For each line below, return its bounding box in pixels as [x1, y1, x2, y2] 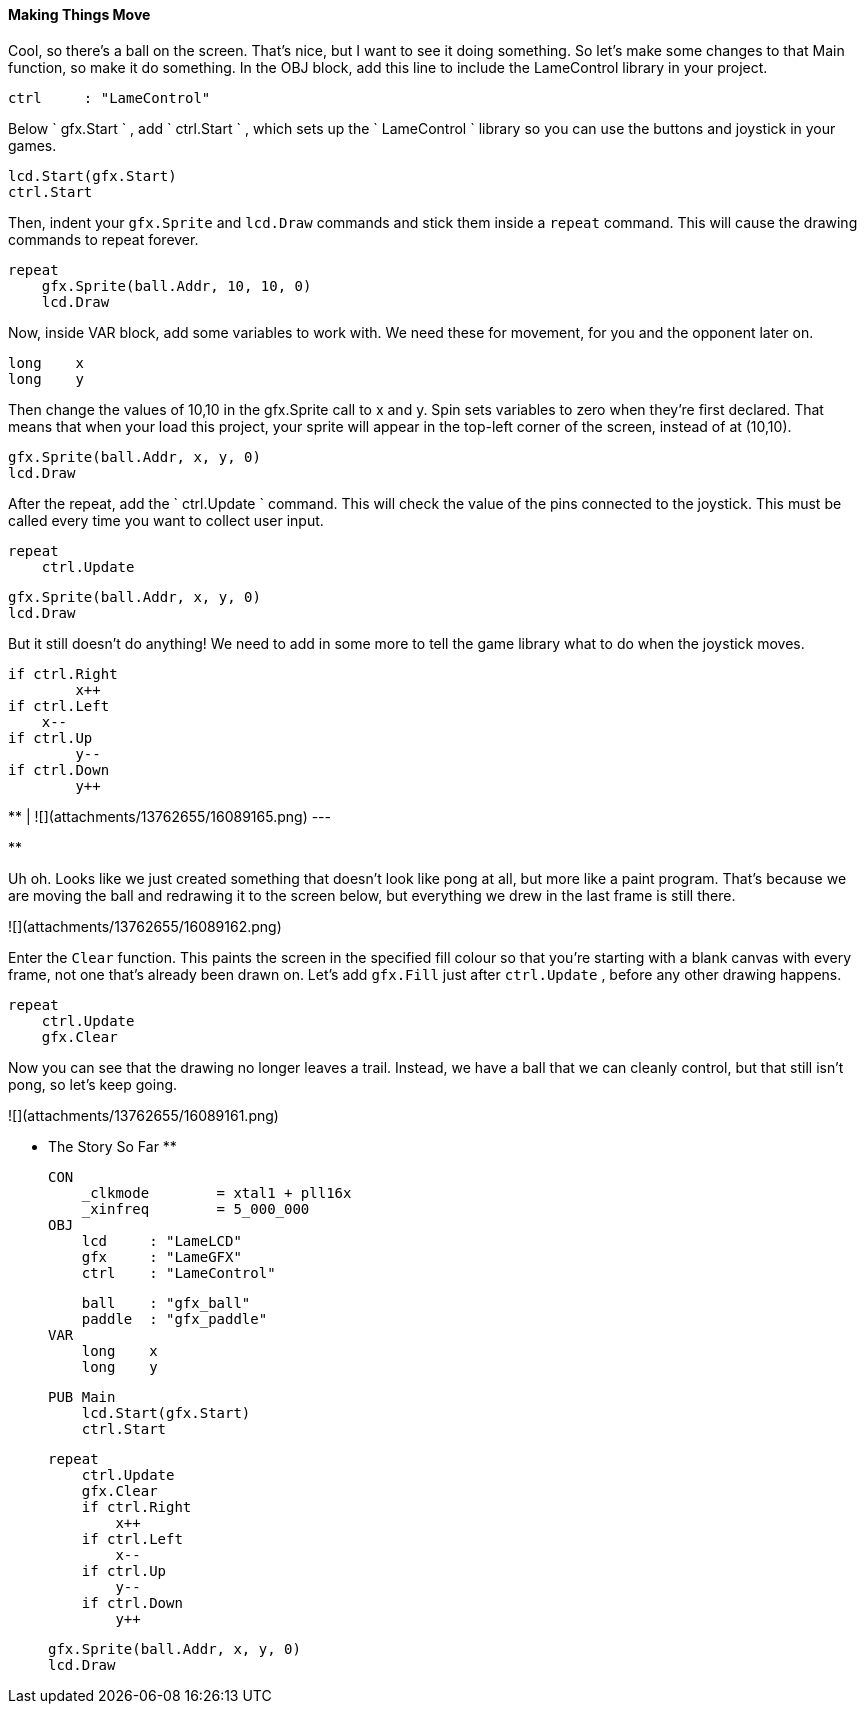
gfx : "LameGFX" [81, 1248, 242, 1265]
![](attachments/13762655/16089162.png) [8, 917, 282, 935]
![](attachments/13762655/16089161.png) [8, 1106, 279, 1124]
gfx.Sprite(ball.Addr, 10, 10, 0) [41, 277, 312, 294]
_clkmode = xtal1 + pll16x [81, 1184, 352, 1201]
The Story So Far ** [48, 1137, 177, 1155]
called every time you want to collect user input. [8, 511, 324, 529]
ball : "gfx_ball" [81, 1294, 251, 1311]
